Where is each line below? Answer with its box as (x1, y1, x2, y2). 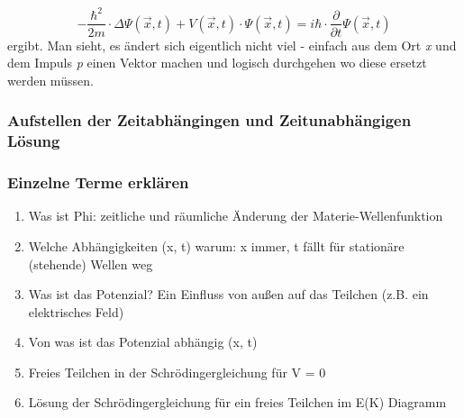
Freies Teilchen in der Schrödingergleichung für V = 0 (28, 362, 326, 381)
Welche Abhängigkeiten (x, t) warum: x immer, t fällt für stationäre (28, 236, 405, 255)
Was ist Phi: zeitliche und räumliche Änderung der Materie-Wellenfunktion (28, 206, 443, 225)
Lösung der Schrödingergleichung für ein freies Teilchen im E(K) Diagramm (28, 393, 447, 412)
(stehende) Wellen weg (28, 254, 153, 273)
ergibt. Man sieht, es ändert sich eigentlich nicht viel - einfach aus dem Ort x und (7, 35, 457, 54)
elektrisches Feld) (28, 302, 124, 321)
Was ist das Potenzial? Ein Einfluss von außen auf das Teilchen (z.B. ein (28, 285, 429, 304)
